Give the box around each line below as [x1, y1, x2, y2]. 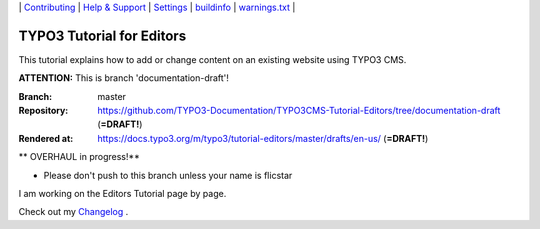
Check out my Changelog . [18, 206, 129, 218]
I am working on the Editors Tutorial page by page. [18, 188, 227, 200]
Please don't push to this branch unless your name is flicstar [43, 169, 293, 181]
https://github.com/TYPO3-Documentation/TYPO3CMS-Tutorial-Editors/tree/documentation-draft [97, 105, 501, 117]
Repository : [18, 105, 69, 117]
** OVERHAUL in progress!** [18, 151, 140, 163]
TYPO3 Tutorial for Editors [18, 27, 187, 44]
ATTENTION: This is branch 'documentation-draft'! [18, 72, 230, 84]
